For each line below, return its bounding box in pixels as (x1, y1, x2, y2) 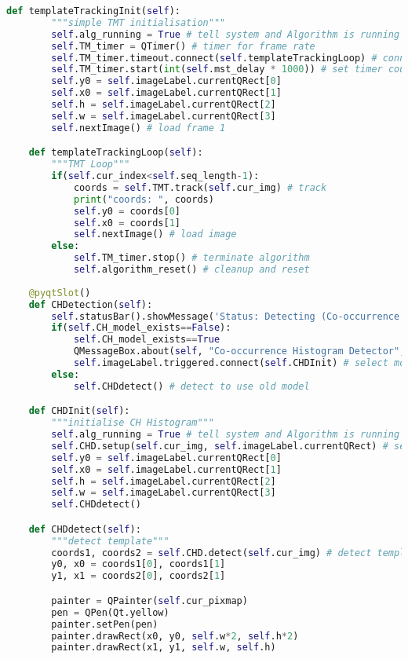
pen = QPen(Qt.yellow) (51, 606, 169, 618)
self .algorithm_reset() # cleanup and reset (73, 264, 310, 276)
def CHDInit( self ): (28, 405, 130, 417)
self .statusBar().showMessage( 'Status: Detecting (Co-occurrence (51, 310, 400, 322)
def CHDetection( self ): (28, 298, 153, 310)
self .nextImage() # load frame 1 (51, 122, 226, 134)
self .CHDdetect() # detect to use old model (73, 380, 310, 392)
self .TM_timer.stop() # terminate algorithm (73, 252, 310, 264)
